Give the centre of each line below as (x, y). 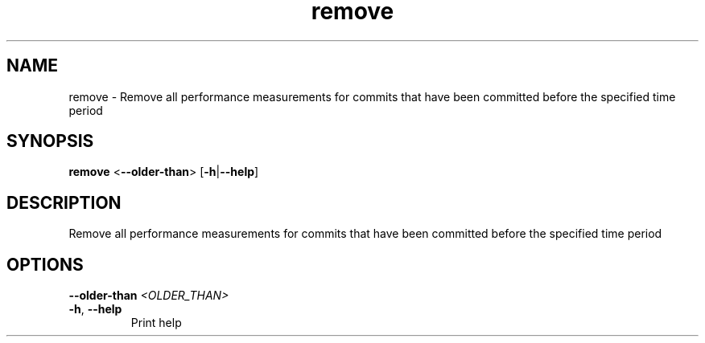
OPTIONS (45, 264)
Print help (156, 323)
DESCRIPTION (64, 202)
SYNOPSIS (50, 141)
